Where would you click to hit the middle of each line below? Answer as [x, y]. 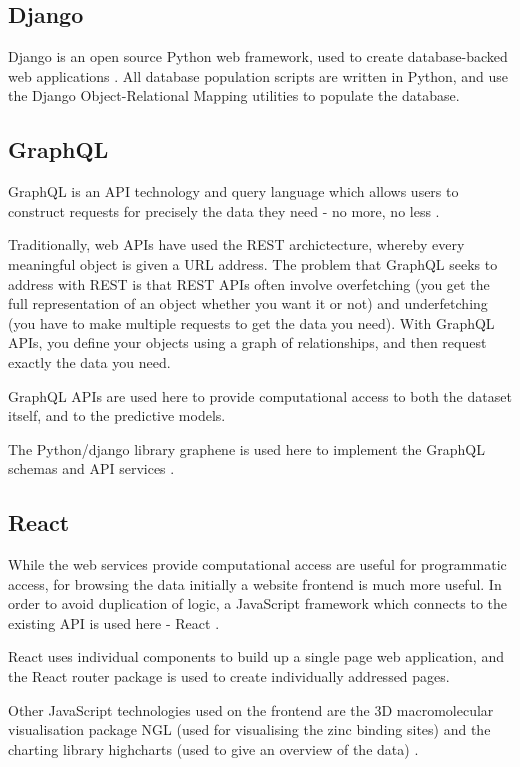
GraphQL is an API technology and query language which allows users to [233, 191]
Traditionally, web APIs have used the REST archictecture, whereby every [236, 244]
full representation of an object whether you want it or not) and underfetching [248, 303]
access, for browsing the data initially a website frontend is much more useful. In [255, 583]
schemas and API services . [91, 468]
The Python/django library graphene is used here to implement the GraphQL [246, 448]
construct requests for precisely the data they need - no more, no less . [224, 210]
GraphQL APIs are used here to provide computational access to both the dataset [260, 395]
